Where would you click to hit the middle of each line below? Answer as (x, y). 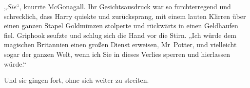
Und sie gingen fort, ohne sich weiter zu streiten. (77, 80)
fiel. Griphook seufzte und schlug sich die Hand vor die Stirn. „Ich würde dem (120, 35)
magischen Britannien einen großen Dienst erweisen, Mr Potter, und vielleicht (120, 44)
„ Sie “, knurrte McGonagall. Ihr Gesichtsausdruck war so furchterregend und (117, 6)
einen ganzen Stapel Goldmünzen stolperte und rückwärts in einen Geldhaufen (121, 26)
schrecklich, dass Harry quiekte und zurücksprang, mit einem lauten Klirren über (125, 16)
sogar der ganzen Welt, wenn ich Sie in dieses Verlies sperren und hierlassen (117, 54)
